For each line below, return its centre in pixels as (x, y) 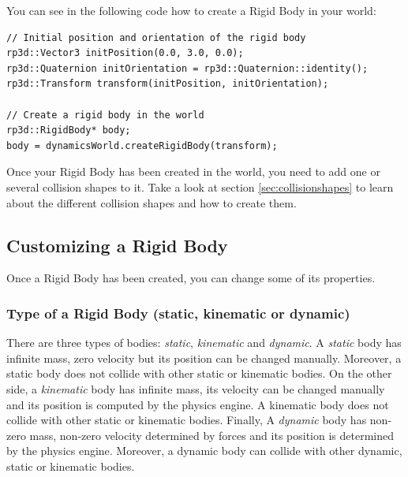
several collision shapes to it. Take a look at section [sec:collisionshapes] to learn (200, 186)
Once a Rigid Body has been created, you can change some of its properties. (191, 278)
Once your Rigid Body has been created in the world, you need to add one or (193, 171)
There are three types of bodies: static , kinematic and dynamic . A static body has (204, 343)
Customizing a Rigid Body (117, 245)
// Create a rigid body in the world (105, 115)
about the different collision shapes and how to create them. (152, 202)
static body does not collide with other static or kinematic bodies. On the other (199, 373)
